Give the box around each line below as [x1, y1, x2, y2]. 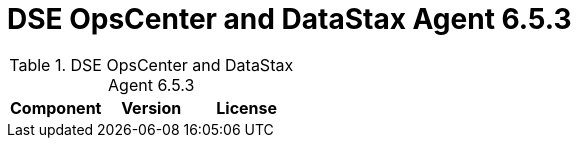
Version [121, 97, 182, 118]
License [216, 97, 278, 118]
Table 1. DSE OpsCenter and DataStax [9, 54, 294, 75]
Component [10, 97, 102, 118]
